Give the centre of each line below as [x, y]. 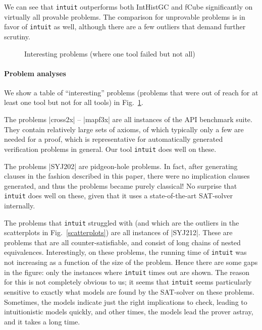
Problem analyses [35, 73]
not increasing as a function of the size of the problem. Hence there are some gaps [131, 262]
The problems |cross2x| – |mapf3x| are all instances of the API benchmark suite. [128, 119]
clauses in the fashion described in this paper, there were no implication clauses [127, 176]
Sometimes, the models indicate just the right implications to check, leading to [126, 301]
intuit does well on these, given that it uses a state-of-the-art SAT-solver [118, 196]
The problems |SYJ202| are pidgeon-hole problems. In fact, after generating [121, 166]
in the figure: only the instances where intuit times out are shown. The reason [127, 272]
